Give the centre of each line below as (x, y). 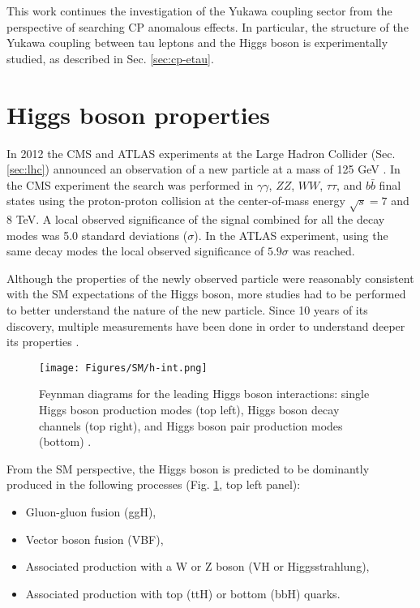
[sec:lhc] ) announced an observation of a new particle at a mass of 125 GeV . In (204, 169)
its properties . (43, 342)
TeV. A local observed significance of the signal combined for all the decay (200, 219)
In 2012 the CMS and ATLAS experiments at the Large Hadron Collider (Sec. (201, 153)
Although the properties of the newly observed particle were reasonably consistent (210, 278)
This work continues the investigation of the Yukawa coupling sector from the (199, 11)
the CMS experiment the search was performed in (130, 184)
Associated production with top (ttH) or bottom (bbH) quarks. (183, 593)
